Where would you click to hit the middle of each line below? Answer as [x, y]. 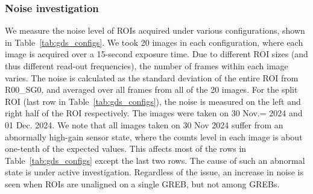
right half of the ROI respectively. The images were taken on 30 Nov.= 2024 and [154, 113]
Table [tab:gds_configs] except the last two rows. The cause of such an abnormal [155, 160]
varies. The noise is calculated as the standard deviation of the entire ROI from [152, 77]
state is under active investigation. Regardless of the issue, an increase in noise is [154, 172]
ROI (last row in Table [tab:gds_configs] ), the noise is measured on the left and [153, 101]
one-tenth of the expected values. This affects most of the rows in [126, 149]
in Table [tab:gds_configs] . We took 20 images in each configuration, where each [154, 42]
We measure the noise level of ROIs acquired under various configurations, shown [155, 30]
